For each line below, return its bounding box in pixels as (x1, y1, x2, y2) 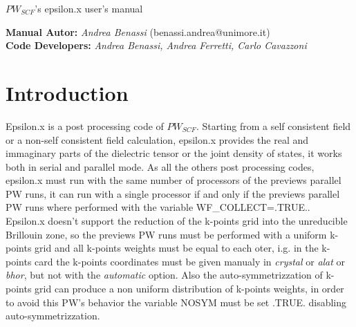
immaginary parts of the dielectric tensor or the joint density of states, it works (6, 146, 342, 160)
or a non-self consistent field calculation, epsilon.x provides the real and (6, 132, 309, 147)
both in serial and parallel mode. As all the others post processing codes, (6, 159, 315, 174)
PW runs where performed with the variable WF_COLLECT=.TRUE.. (6, 200, 310, 214)
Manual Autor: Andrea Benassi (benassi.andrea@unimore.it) (6, 24, 270, 39)
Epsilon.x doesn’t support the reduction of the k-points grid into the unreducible (6, 214, 348, 228)
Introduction (6, 78, 129, 106)
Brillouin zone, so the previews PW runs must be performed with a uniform (6, 227, 327, 241)
